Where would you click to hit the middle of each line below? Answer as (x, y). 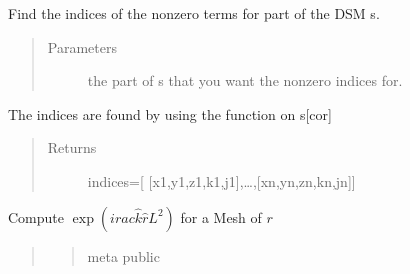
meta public (123, 255)
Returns (72, 147)
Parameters (82, 46)
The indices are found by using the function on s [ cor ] (170, 113)
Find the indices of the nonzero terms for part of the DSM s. (194, 13)
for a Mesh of (221, 216)
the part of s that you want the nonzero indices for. (245, 80)
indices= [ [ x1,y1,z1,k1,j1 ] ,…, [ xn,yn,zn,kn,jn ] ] (221, 180)
